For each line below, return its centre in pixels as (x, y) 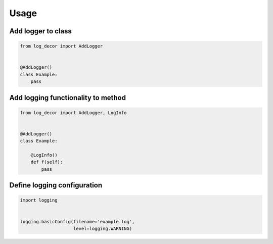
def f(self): (47, 162)
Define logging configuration (56, 185)
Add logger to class (40, 31)
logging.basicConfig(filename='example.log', (77, 222)
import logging (39, 200)
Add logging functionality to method (68, 98)
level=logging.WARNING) (103, 228)
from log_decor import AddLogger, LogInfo (73, 113)
